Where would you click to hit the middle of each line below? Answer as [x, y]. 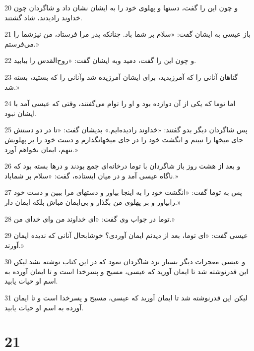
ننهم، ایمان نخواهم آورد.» [41, 149]
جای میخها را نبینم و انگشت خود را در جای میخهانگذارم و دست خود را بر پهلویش [124, 139]
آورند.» [14, 245]
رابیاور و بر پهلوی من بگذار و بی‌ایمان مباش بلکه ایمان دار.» [93, 202]
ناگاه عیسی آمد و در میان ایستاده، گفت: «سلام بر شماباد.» [91, 175]
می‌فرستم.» [22, 43]
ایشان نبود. [21, 113]
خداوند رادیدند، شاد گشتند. [43, 17]
